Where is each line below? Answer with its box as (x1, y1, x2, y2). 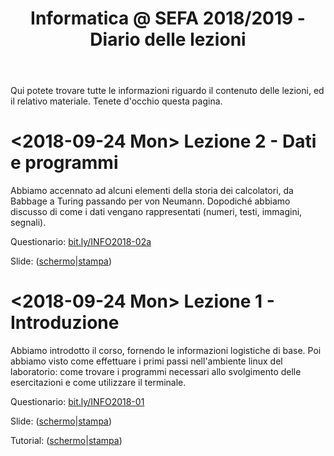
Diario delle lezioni (89, 28, 247, 51)
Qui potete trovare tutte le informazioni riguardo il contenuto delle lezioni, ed (10, 85, 325, 97)
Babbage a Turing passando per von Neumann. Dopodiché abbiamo (10, 195, 291, 207)
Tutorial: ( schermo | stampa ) (10, 435, 123, 447)
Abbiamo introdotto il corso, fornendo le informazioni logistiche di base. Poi (10, 345, 322, 357)
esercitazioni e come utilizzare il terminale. (10, 377, 187, 389)
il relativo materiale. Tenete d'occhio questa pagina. (10, 95, 223, 107)
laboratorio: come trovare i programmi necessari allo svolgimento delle (10, 366, 302, 378)
